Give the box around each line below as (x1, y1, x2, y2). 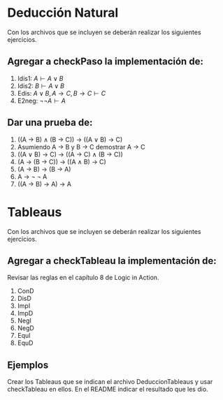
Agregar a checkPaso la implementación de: (7, 56, 204, 68)
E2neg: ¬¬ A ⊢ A (17, 96, 66, 105)
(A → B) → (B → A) (17, 165, 71, 173)
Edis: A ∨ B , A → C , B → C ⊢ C (17, 89, 106, 97)
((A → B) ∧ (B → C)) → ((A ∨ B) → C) (17, 135, 123, 144)
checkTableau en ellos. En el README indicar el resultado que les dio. (7, 385, 208, 394)
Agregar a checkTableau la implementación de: (7, 255, 217, 267)
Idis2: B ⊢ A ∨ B (17, 82, 65, 90)
